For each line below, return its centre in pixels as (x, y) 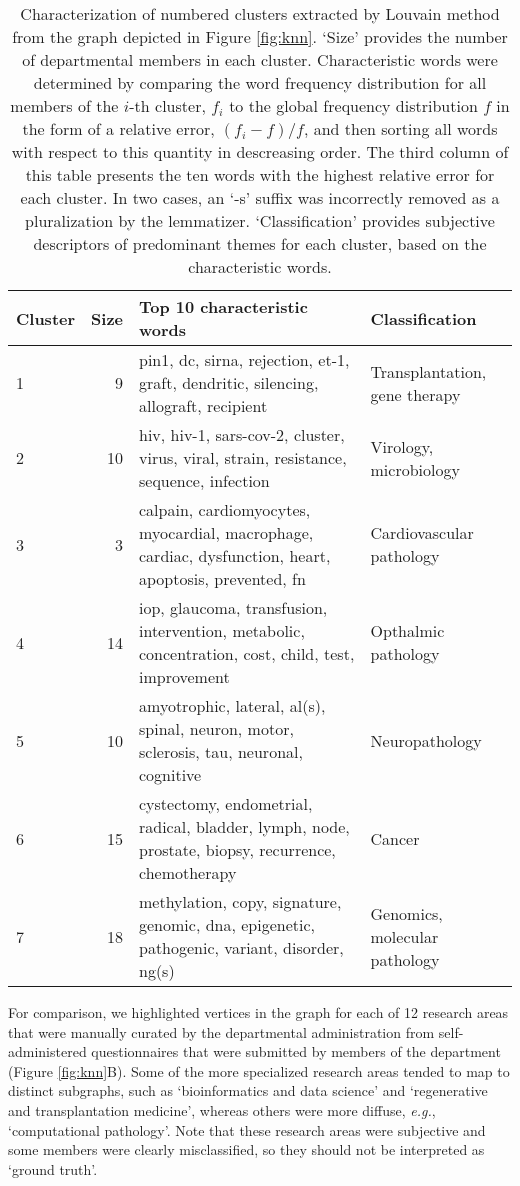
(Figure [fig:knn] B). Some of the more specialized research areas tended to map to (259, 1070)
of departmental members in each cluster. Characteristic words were (260, 59)
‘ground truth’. (53, 1168)
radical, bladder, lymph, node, (244, 826)
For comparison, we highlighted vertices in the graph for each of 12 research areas (258, 1012)
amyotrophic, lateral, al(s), (232, 705)
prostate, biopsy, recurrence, (237, 849)
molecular (404, 936)
